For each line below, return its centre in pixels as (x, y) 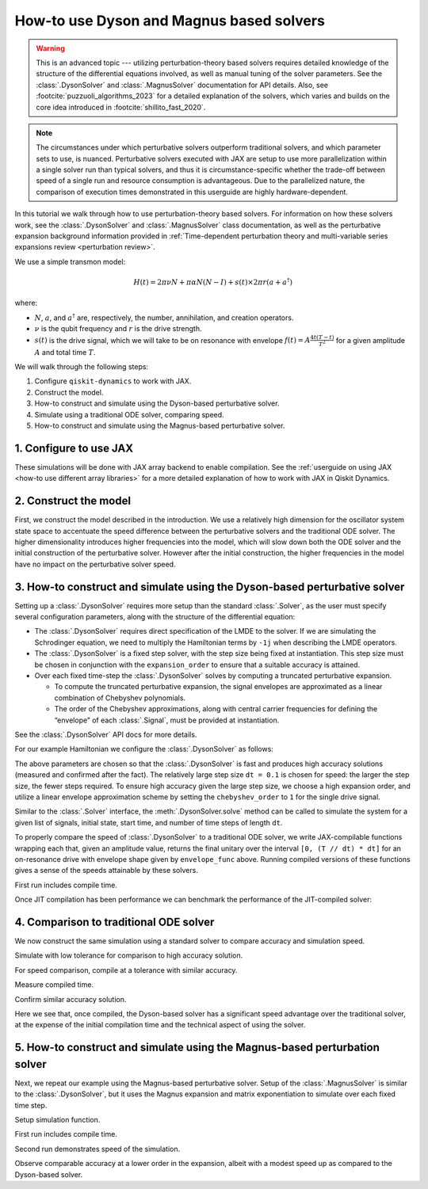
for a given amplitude (371, 340)
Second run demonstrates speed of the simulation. (97, 1149)
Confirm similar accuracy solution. (71, 999)
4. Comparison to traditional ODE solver (115, 922)
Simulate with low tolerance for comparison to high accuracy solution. (129, 955)
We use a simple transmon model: (70, 261)
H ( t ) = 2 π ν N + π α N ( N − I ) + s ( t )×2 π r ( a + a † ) (213, 282)
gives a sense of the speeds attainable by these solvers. (106, 871)
